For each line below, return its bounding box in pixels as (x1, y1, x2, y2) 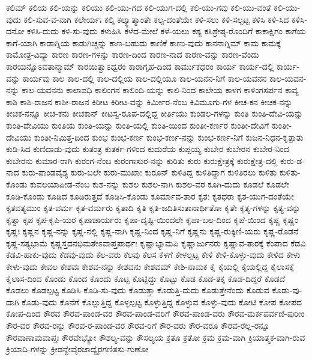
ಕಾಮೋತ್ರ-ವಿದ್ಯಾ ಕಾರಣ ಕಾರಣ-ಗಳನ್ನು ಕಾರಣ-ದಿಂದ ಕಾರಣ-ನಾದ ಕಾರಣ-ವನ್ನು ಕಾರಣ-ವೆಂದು (6, 48, 259, 61)
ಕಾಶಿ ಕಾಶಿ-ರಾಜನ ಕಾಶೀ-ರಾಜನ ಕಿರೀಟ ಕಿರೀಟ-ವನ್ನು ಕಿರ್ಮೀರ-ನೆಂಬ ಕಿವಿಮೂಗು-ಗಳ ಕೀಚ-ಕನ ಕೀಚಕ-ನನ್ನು (6, 95, 293, 108)
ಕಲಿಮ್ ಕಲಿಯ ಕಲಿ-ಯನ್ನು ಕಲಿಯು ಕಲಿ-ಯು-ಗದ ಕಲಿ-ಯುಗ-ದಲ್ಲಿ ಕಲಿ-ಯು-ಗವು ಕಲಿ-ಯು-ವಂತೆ (6, 1, 271, 13)
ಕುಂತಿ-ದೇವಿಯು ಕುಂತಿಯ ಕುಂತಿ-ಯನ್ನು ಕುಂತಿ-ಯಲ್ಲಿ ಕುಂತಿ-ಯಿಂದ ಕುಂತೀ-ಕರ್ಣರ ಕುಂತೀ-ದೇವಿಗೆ (6, 118, 269, 131)
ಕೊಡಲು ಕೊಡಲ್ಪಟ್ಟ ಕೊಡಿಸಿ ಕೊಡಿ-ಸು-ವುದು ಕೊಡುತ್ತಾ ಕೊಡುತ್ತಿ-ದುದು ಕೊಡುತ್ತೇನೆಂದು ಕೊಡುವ (6, 284, 269, 296)
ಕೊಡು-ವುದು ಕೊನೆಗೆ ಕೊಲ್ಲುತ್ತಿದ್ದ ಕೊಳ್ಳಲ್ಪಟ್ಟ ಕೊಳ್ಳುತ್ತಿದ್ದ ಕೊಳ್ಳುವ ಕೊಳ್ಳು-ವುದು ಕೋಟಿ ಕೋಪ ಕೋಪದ (22, 295, 302, 308)
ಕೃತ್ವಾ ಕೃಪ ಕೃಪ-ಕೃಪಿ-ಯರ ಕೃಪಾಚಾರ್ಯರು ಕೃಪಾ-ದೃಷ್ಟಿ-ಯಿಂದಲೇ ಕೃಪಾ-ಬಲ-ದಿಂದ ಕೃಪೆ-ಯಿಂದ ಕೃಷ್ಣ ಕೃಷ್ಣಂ (6, 213, 299, 225)
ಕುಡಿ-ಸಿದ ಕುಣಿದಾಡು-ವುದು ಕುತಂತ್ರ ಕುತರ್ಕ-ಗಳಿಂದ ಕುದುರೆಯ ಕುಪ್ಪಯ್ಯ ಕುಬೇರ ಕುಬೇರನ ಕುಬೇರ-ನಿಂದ (6, 142, 289, 155)
